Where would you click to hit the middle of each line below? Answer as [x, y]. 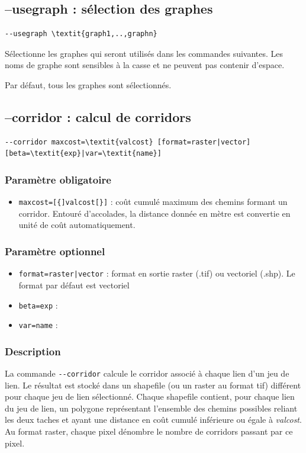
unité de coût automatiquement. [77, 225]
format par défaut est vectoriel [74, 285]
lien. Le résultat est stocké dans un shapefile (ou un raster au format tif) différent [153, 385]
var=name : [38, 325]
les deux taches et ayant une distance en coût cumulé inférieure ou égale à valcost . [153, 420]
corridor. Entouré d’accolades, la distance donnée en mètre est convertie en [154, 213]
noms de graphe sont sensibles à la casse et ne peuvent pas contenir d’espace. [145, 65]
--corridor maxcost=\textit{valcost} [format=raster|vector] [128, 142]
